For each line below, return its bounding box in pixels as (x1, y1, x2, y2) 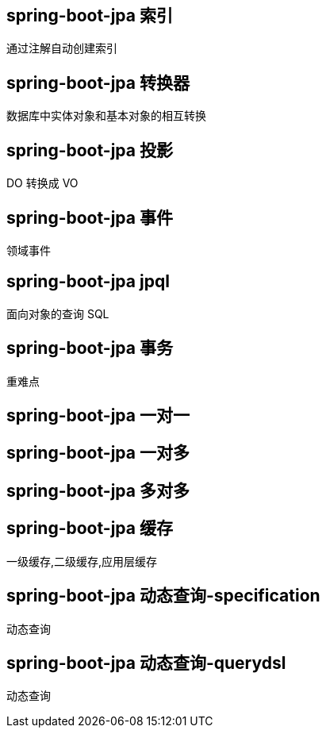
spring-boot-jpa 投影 (6, 140, 173, 160)
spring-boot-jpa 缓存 (6, 518, 173, 539)
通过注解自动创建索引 (6, 41, 117, 56)
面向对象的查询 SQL (6, 306, 109, 321)
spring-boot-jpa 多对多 (6, 480, 190, 501)
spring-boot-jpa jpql (6, 271, 170, 292)
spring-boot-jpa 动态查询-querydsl (6, 653, 286, 674)
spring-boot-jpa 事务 (6, 338, 173, 359)
